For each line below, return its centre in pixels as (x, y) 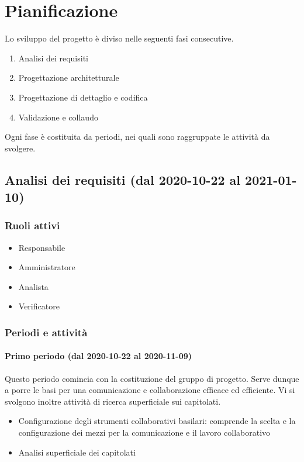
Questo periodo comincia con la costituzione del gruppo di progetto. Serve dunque (152, 378)
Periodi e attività (46, 332)
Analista (33, 286)
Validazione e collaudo (58, 117)
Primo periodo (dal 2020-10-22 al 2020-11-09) (99, 356)
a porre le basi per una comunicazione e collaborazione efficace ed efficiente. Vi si (150, 390)
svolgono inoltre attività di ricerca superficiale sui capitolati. (113, 401)
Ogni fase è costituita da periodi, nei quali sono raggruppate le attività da (137, 137)
